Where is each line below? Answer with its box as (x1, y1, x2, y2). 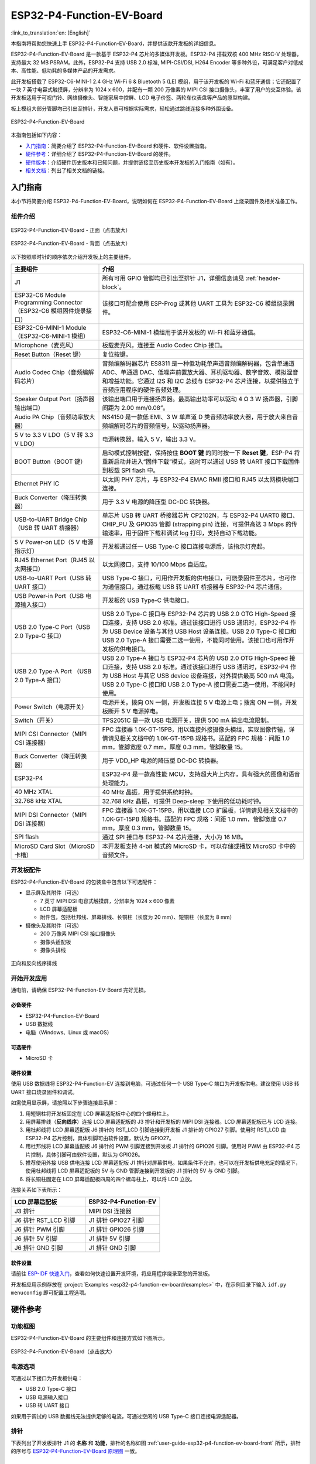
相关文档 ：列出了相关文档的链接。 (25, 167, 108, 174)
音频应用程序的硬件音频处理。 (102, 386, 184, 394)
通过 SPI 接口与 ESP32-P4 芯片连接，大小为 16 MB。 (102, 833, 247, 842)
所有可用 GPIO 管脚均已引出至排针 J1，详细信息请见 (102, 274, 245, 282)
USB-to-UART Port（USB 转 (14, 574, 92, 582)
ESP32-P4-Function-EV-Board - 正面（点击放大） (11, 226, 131, 234)
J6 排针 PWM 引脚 (14, 1226, 65, 1234)
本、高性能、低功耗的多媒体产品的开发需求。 (11, 67, 119, 74)
